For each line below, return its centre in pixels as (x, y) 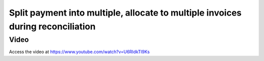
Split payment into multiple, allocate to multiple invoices (125, 13)
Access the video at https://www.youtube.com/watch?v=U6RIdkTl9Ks (79, 52)
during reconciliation (52, 26)
